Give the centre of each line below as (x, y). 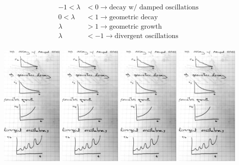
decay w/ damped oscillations (154, 8)
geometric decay (134, 18)
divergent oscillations (147, 36)
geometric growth (136, 27)
